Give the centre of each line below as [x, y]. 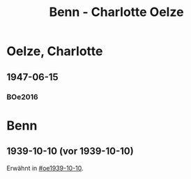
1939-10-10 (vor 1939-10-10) [70, 151]
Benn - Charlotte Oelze [116, 12]
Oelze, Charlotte [55, 51]
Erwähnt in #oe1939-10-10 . [45, 168]
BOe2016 [23, 97]
